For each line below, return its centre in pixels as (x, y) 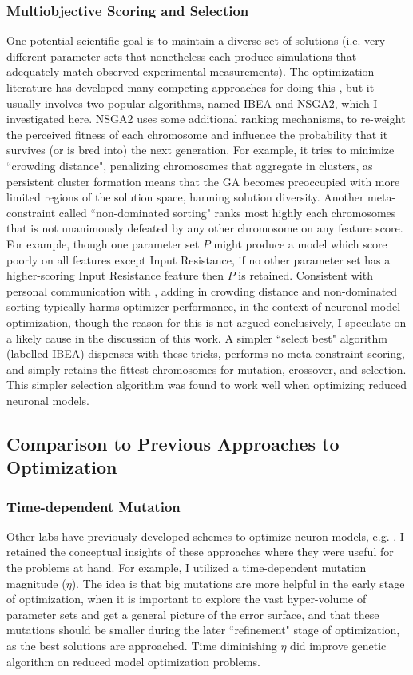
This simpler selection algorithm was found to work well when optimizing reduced (206, 385)
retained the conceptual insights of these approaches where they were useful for (200, 552)
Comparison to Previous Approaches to (173, 443)
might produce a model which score (300, 243)
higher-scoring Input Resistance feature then (115, 275)
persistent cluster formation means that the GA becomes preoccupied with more (203, 181)
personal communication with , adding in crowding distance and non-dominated (202, 290)
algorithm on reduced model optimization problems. (133, 661)
